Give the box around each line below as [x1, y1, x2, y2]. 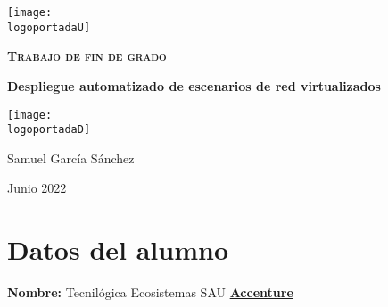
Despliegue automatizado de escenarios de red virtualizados [7, 76, 381, 95]
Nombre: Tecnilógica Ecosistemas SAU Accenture [7, 283, 293, 302]
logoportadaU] [7, 21, 91, 34]
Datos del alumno [7, 231, 228, 268]
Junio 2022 [7, 178, 67, 197]
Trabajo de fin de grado [7, 46, 167, 65]
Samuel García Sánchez [7, 148, 135, 167]
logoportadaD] [7, 123, 91, 137]
